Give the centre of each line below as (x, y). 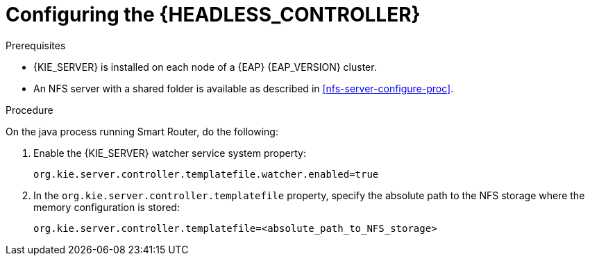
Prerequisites (36, 45)
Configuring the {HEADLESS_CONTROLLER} (213, 15)
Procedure (29, 110)
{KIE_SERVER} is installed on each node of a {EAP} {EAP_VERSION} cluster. (205, 67)
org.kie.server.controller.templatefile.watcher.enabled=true (206, 174)
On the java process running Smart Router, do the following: (142, 131)
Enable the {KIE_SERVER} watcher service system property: (170, 153)
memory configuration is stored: (107, 207)
